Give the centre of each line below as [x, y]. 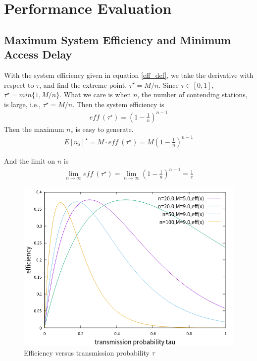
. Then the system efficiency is [118, 104]
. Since [169, 85]
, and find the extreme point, [83, 85]
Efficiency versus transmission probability [87, 352]
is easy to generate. [104, 129]
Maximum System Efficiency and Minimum [118, 39]
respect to [19, 85]
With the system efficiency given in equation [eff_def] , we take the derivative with [129, 75]
